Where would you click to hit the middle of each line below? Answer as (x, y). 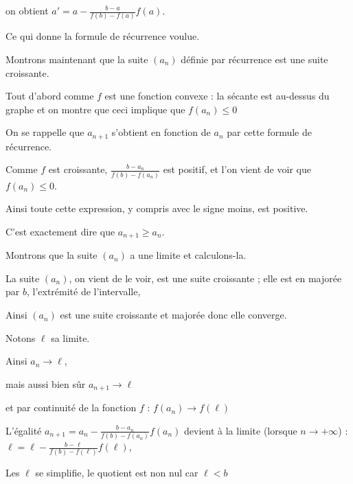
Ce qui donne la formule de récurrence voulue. (103, 36)
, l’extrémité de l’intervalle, (83, 291)
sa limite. (70, 337)
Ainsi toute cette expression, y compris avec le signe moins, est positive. (157, 208)
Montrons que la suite (52, 255)
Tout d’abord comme (50, 96)
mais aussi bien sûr (46, 383)
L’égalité (24, 430)
